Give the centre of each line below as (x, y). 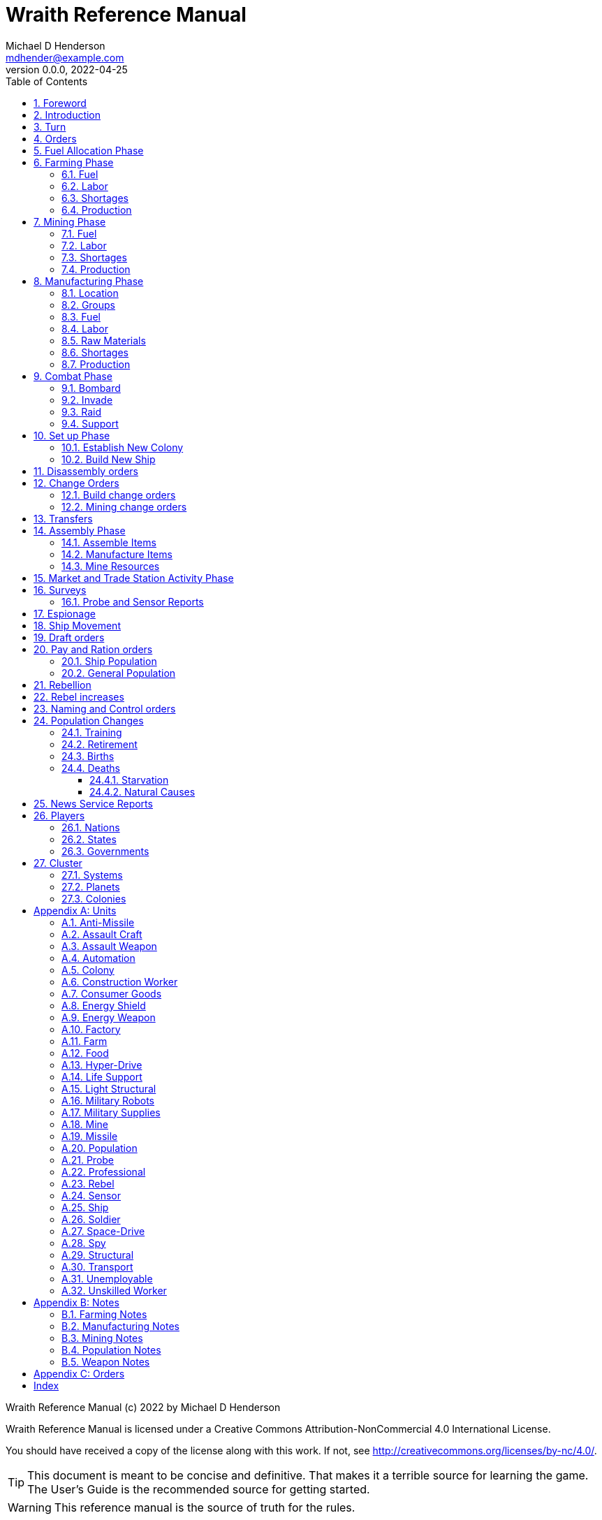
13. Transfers (63, 518)
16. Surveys (60, 590)
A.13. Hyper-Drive (102, 1065)
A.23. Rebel (88, 1183)
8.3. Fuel (81, 316)
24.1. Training (92, 732)
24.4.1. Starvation (129, 780)
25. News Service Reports (93, 803)
